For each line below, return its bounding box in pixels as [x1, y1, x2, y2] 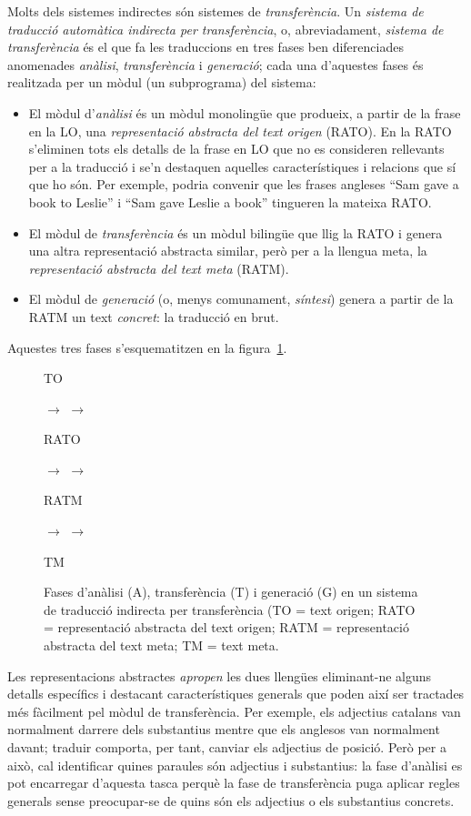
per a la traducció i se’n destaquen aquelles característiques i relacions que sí [28, 156, 456, 176]
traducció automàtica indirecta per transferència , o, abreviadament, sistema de [7, 19, 444, 38]
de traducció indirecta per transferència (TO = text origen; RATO [44, 599, 416, 619]
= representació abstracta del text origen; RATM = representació [44, 618, 409, 637]
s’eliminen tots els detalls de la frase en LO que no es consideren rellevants [28, 139, 445, 158]
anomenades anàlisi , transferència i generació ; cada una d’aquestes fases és [7, 55, 424, 74]
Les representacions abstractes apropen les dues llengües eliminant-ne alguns [7, 666, 432, 685]
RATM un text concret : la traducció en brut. [28, 307, 279, 326]
